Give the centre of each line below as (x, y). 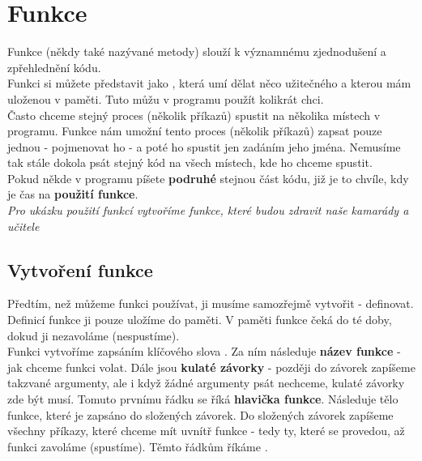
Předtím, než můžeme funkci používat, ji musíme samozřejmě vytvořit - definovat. (211, 303)
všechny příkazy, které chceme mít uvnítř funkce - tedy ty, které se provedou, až (206, 431)
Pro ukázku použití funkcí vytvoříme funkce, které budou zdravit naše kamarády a (208, 210)
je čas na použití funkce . (73, 194)
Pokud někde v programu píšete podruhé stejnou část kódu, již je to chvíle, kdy (208, 178)
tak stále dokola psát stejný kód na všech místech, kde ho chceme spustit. (190, 162)
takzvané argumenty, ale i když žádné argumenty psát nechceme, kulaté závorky (206, 383)
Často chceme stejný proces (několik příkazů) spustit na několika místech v (194, 115)
